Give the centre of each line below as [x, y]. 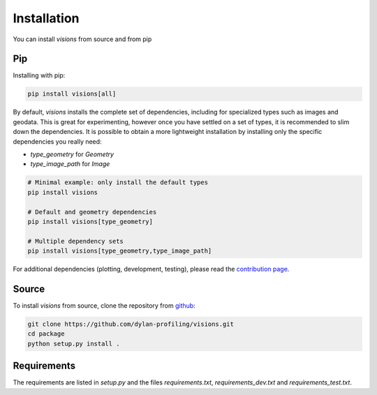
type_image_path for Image [70, 164]
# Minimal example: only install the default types [118, 182]
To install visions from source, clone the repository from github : [104, 305]
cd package [46, 334]
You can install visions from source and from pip [82, 39]
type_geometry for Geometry [72, 154]
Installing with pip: [39, 75]
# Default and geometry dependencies [92, 212]
